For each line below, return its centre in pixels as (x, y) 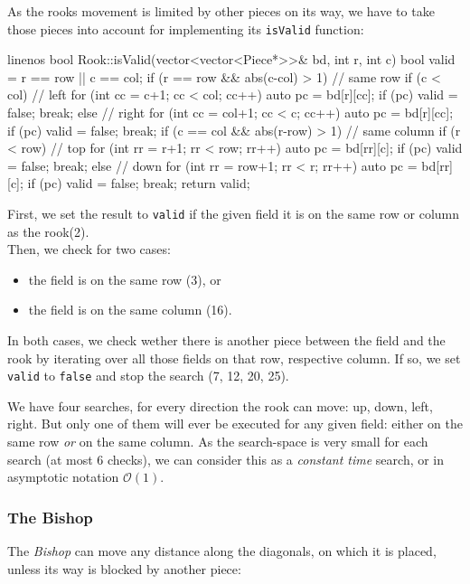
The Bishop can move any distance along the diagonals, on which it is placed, (222, 551)
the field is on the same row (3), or (125, 279)
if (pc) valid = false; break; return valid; (139, 183)
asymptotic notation (63, 477)
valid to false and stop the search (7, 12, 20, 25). (148, 376)
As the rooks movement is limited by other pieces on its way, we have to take (221, 11)
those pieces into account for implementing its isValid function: (186, 28)
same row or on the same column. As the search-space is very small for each (218, 442)
